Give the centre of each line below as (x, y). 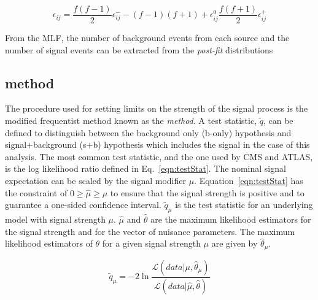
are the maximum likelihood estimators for (231, 219)
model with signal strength (55, 219)
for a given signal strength (151, 243)
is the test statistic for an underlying (244, 205)
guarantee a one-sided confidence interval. (83, 205)
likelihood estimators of (49, 243)
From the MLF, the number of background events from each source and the (147, 38)
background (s (60, 144)
